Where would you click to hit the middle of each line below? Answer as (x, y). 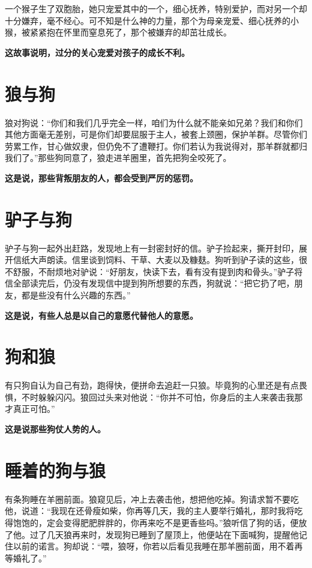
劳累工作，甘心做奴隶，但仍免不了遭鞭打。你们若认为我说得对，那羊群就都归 (156, 146)
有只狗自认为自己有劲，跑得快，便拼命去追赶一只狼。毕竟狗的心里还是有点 (152, 385)
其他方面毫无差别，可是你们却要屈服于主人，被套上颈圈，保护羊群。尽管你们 (156, 134)
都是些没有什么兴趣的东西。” (76, 295)
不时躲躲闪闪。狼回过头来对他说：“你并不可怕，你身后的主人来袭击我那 (162, 397)
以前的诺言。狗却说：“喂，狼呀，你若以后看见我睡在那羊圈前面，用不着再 (158, 546)
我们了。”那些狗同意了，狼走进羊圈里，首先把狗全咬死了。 (118, 158)
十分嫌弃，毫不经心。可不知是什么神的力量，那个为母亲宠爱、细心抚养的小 (152, 20)
